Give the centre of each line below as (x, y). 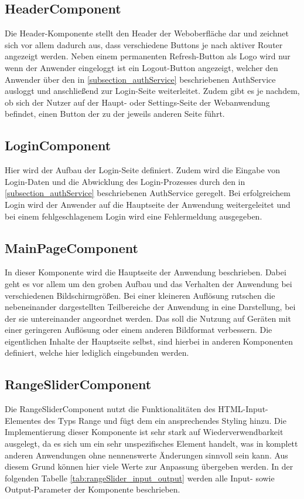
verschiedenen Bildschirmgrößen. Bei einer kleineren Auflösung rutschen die (140, 295)
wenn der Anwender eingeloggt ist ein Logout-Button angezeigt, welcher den (141, 67)
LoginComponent (58, 145)
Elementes (23, 420)
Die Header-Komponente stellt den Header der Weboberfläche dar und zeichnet (147, 33)
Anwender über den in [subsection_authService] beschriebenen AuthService (140, 79)
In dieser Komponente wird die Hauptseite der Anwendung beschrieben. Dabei (146, 272)
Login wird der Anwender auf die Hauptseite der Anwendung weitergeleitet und (148, 204)
